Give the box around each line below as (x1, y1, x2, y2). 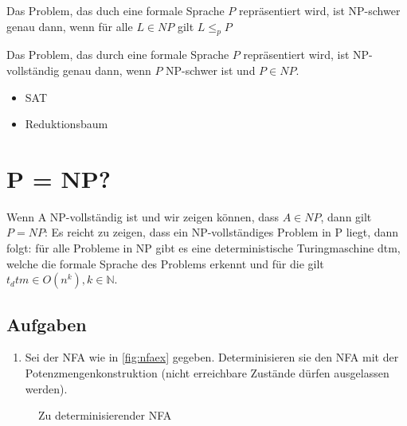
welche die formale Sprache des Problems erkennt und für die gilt (6, 255, 324, 272)
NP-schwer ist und (166, 61, 256, 78)
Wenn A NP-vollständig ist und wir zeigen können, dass (6, 208, 280, 225)
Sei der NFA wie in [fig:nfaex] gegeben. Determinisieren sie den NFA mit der (25, 349, 399, 365)
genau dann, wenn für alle (6, 18, 133, 34)
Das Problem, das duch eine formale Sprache (6, 2, 225, 18)
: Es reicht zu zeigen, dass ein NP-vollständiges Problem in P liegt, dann (44, 224, 399, 240)
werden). (25, 380, 68, 397)
